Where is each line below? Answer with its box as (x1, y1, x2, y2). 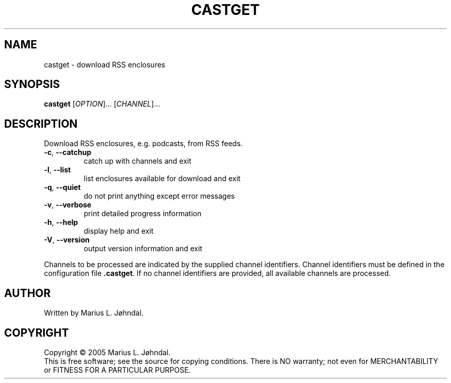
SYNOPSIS (4, 78, 60, 91)
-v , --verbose (44, 200, 92, 210)
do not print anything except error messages (83, 191, 235, 201)
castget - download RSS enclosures (44, 60, 165, 69)
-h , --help (44, 218, 78, 227)
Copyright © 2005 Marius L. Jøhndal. (44, 347, 171, 357)
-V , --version (44, 235, 90, 245)
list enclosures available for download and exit (83, 174, 241, 183)
